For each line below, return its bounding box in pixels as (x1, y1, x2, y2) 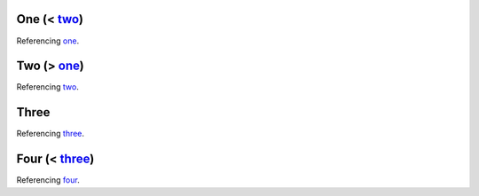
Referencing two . (16, 82, 79, 92)
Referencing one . (16, 35, 80, 46)
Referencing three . (16, 129, 84, 139)
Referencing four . (16, 175, 80, 185)
